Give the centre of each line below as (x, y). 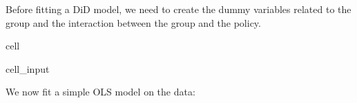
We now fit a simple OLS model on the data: (100, 92)
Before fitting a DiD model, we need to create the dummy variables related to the (178, 9)
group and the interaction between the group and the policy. (133, 22)
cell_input (28, 68)
